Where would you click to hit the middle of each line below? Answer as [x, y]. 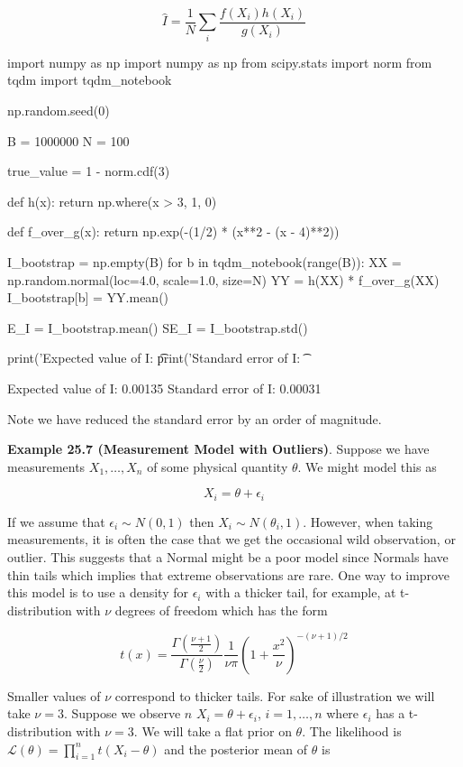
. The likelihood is [352, 731]
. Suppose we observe [122, 713]
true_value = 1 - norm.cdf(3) [89, 171]
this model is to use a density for [98, 592]
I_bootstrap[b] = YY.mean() [88, 297]
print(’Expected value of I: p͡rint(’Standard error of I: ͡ [155, 358]
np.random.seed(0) [59, 110]
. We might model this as [367, 466]
